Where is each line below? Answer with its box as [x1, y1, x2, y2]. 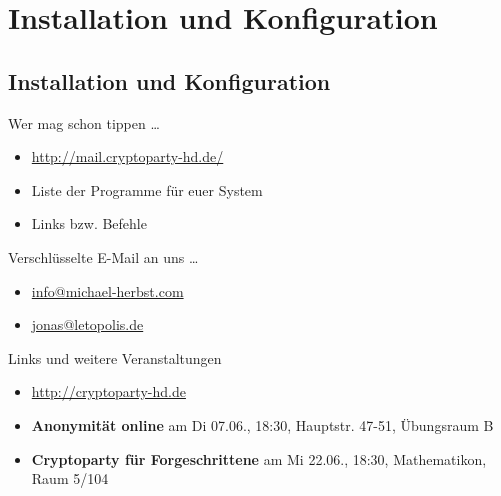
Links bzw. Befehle [31, 213, 147, 234]
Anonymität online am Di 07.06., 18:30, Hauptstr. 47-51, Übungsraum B [31, 414, 494, 435]
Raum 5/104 [31, 468, 109, 489]
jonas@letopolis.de [31, 314, 144, 335]
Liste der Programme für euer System [31, 179, 263, 200]
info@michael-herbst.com [31, 280, 184, 301]
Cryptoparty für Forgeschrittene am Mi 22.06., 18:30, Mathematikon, [31, 448, 487, 469]
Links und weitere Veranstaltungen [8, 347, 222, 368]
